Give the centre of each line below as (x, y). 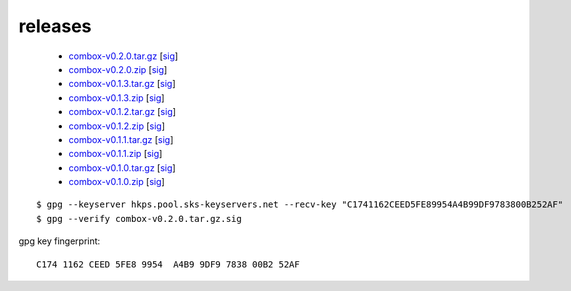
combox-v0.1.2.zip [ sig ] (116, 126)
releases (55, 26)
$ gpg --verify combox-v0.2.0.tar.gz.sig (139, 218)
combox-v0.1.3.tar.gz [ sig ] (122, 84)
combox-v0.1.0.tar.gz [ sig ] (122, 167)
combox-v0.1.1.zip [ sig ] (115, 154)
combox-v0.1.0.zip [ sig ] (116, 182)
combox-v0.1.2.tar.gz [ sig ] (122, 112)
